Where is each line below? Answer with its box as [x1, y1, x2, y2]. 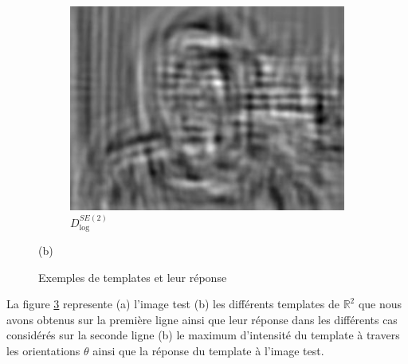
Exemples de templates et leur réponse [38, 268, 227, 285]
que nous [358, 296, 402, 312]
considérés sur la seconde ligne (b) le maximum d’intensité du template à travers [6, 327, 400, 343]
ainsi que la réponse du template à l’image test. [92, 342, 324, 358]
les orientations [6, 342, 80, 358]
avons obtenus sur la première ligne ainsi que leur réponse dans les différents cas [6, 311, 398, 327]
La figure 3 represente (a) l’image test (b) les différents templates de [6, 296, 339, 312]
